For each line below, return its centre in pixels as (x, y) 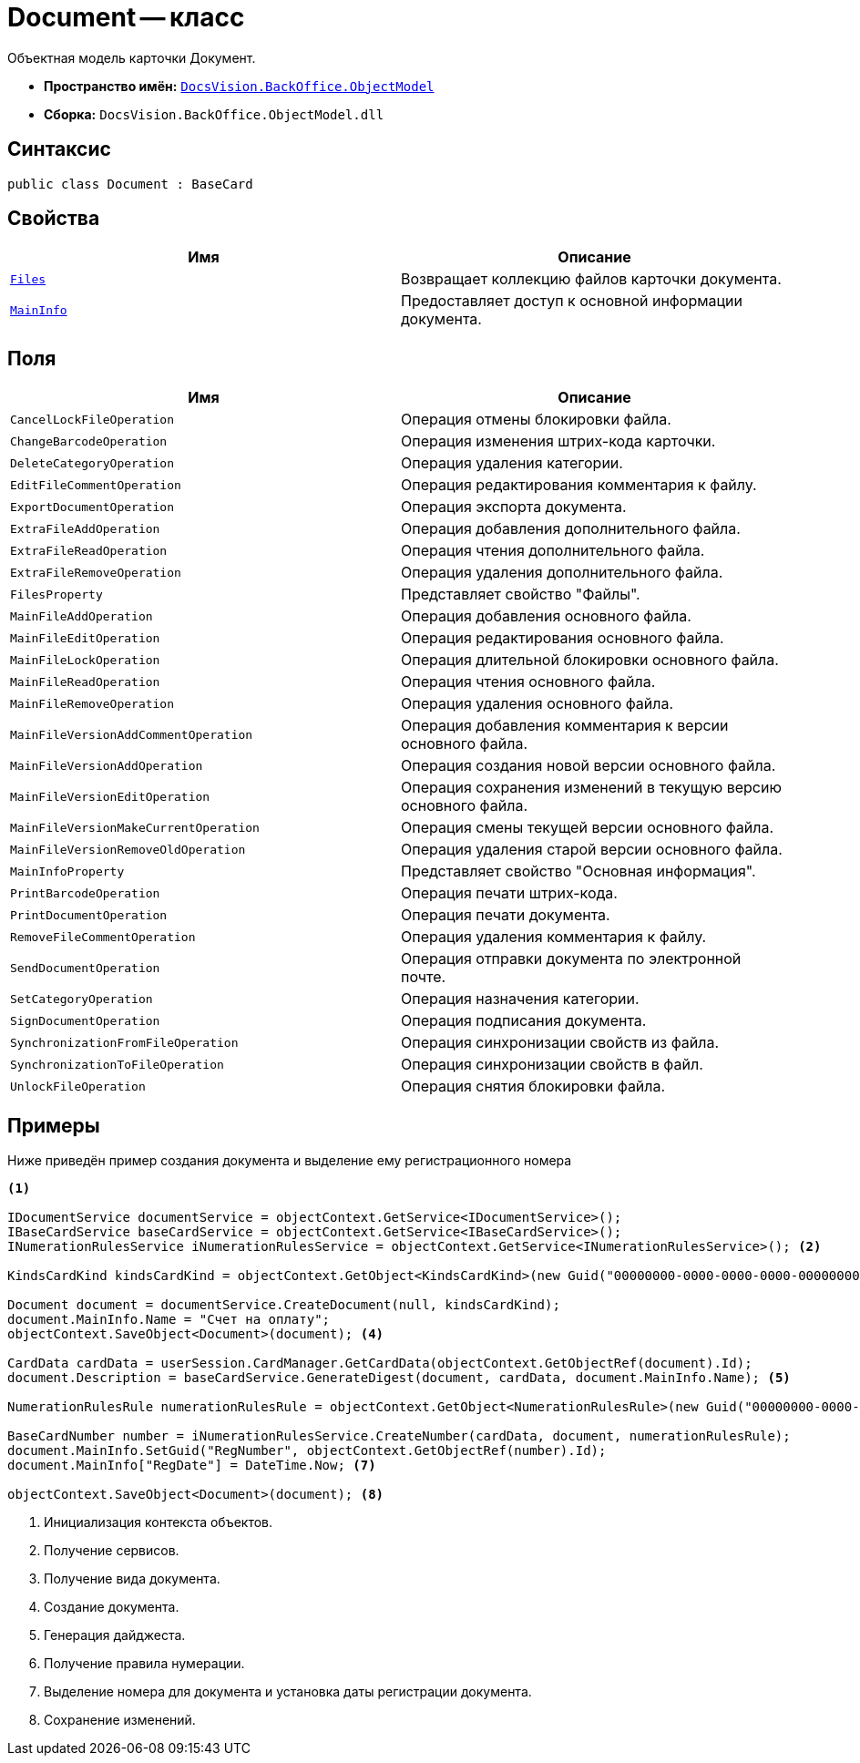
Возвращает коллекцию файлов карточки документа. (591, 279)
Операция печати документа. (506, 915)
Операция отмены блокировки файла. (536, 420)
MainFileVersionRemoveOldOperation (128, 849)
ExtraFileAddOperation (85, 528)
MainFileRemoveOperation (92, 703)
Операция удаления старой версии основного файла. (592, 850)
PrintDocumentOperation (89, 915)
